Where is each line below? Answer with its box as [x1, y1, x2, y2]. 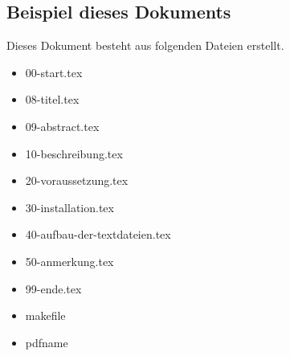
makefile [25, 307, 66, 324]
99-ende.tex [25, 280, 82, 297]
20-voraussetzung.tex [25, 172, 129, 189]
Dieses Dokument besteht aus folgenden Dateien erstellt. [6, 37, 284, 54]
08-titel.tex [25, 91, 80, 108]
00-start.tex [25, 63, 83, 80]
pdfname [25, 333, 68, 350]
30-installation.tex [25, 198, 114, 215]
